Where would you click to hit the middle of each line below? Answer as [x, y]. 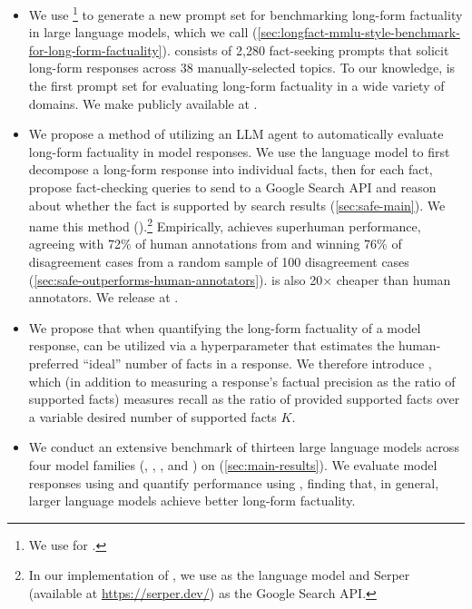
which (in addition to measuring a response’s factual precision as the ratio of [242, 381]
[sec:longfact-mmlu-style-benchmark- [359, 32]
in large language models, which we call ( [143, 32]
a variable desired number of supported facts [152, 416]
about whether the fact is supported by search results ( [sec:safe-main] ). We [237, 205]
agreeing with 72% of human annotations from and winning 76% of [215, 244]
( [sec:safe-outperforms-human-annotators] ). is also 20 [176, 279]
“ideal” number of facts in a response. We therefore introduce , [257, 363]
